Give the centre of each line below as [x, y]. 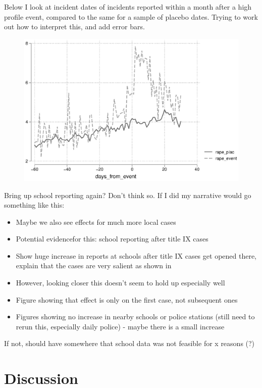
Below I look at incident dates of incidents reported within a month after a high [128, 7]
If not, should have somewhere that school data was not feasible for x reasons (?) [129, 343]
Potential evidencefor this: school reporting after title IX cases [112, 239]
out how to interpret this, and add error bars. [74, 27]
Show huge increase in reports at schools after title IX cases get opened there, [136, 255]
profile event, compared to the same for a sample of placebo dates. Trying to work [131, 16]
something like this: [34, 205]
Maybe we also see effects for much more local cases [96, 222]
